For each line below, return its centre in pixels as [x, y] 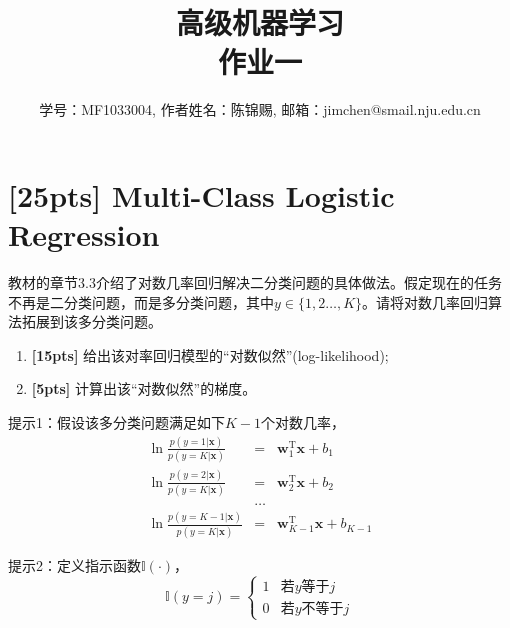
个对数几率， [303, 422]
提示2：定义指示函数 [74, 564]
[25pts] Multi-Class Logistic [201, 194]
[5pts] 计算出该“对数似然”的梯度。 [144, 388]
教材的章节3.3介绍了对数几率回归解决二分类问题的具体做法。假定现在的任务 [255, 282]
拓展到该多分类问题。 [91, 321]
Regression [84, 234]
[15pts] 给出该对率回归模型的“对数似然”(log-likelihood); [210, 354]
